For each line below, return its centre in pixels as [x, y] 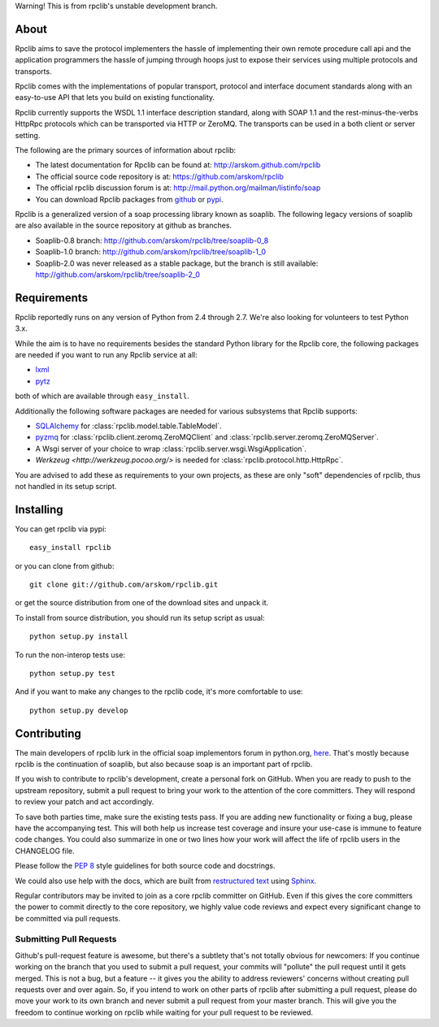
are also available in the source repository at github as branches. [123, 225]
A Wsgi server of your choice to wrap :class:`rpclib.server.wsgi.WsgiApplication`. [171, 448]
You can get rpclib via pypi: [61, 529]
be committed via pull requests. [68, 918]
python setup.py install [79, 637]
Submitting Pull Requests [66, 939]
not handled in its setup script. [66, 486]
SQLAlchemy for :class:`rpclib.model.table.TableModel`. [129, 426]
